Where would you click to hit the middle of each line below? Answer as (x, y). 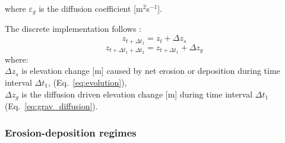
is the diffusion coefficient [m (91, 8)
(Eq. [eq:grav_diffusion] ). (51, 106)
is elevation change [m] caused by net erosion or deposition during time (151, 71)
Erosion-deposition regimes (71, 132)
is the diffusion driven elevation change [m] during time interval (137, 94)
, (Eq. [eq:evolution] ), (88, 82)
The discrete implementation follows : (73, 29)
